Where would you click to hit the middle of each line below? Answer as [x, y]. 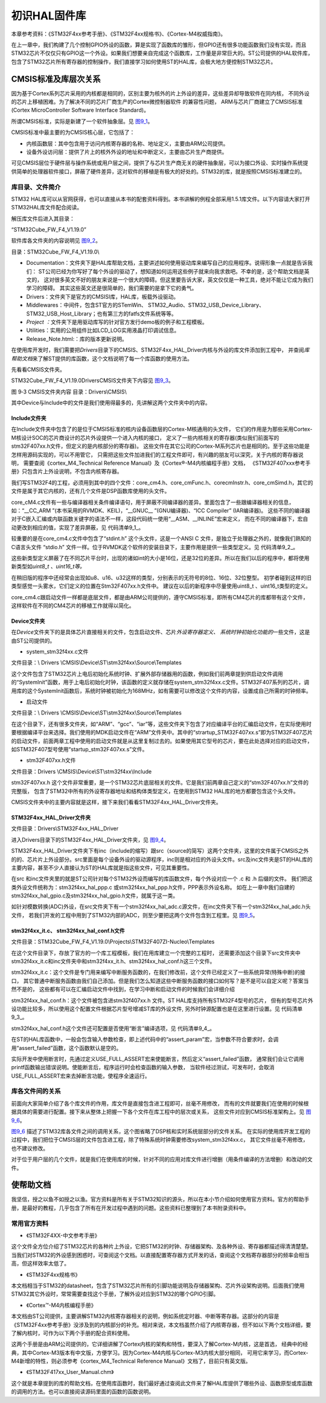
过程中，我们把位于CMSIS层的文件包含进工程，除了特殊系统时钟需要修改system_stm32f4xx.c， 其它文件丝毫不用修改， [160, 1140]
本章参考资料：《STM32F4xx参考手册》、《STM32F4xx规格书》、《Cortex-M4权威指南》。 [119, 34]
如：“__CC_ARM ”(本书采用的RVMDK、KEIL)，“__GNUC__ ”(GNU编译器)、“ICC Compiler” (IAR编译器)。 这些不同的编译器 [161, 511]
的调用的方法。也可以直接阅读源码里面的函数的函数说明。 [82, 1392]
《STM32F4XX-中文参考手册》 [63, 1236]
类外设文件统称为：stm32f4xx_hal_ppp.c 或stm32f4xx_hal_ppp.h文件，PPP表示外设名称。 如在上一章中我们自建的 [153, 887]
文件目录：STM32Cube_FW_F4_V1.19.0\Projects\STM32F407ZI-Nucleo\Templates [113, 942]
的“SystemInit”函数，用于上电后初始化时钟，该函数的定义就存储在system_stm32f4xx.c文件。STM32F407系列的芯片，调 [160, 682]
